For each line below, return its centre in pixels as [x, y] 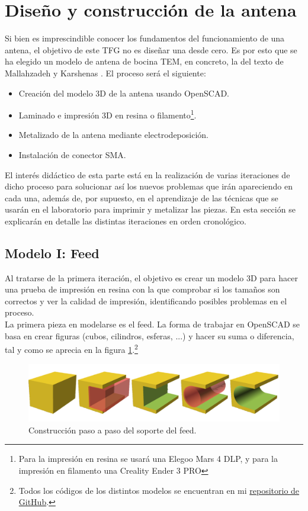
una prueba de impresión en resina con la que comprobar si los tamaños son [142, 289]
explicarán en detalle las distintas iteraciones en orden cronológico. [126, 221]
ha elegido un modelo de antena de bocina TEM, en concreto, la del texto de [144, 61]
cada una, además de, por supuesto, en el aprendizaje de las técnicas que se [142, 197]
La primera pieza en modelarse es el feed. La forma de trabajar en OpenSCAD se [153, 324]
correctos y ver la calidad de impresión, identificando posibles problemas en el [146, 301]
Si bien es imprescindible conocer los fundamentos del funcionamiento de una [145, 38]
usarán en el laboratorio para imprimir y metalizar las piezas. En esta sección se [150, 209]
